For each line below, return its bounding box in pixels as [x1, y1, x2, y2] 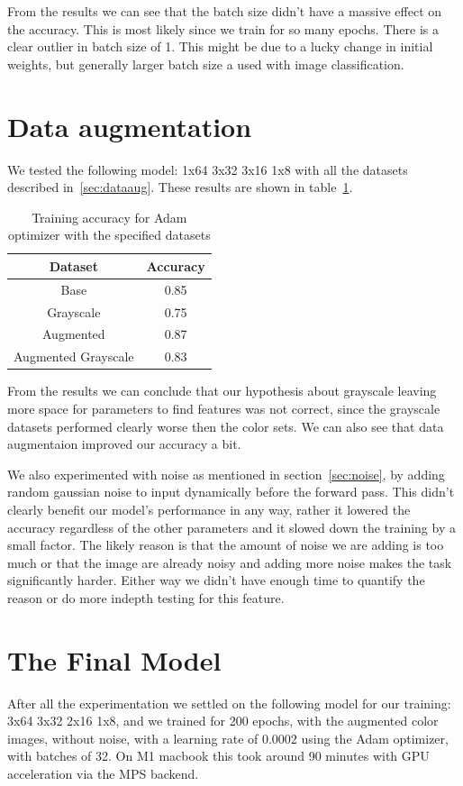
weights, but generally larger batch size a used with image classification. [7, 54, 404, 73]
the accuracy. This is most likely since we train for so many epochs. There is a [7, 19, 439, 38]
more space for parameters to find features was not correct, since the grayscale [7, 398, 440, 417]
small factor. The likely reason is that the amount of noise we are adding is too [7, 535, 444, 554]
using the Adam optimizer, [301, 728, 449, 747]
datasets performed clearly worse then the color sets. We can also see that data [7, 416, 444, 435]
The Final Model [7, 641, 222, 678]
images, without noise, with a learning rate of [7, 728, 259, 747]
